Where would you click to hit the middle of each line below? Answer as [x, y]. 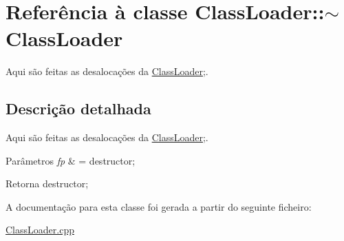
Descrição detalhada [78, 108]
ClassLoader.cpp [40, 230]
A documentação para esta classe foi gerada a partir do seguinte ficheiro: [159, 206]
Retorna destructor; [47, 184]
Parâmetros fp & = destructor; [71, 160]
